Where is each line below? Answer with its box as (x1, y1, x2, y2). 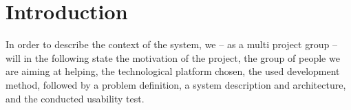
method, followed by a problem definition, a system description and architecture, (6, 77, 346, 91)
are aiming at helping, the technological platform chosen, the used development (6, 64, 340, 78)
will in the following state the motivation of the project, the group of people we (6, 50, 340, 65)
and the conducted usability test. (6, 91, 145, 105)
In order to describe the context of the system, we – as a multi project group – (6, 37, 337, 52)
